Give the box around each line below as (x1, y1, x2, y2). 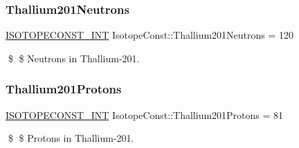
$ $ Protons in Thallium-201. (8, 131, 134, 145)
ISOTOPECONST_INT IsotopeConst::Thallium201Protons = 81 (6, 107, 284, 122)
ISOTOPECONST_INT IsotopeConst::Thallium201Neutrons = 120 (6, 28, 294, 42)
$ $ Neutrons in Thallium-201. (8, 50, 140, 65)
